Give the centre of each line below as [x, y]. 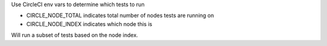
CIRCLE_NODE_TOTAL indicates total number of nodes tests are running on [120, 16]
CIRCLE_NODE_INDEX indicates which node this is [89, 24]
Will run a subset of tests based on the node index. [75, 35]
